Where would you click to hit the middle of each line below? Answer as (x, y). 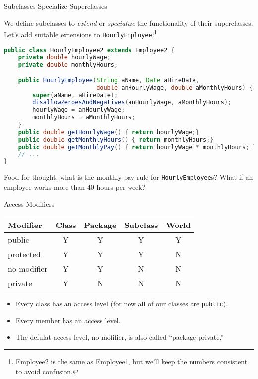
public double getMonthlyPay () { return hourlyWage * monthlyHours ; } (137, 147)
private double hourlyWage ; (64, 57)
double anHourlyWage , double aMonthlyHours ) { (175, 88)
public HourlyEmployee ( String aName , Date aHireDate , (109, 80)
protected (24, 254)
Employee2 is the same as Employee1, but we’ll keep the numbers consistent (131, 361)
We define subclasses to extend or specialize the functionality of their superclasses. (129, 23)
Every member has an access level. (68, 320)
